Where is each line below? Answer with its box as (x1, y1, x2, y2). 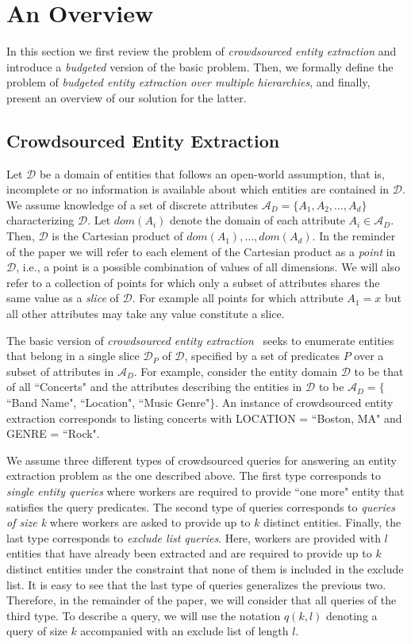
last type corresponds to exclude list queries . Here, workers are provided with (6, 529, 381, 546)
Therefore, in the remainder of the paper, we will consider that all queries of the (6, 592, 397, 608)
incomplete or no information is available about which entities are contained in (6, 181, 390, 197)
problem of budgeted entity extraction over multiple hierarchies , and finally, (6, 74, 371, 90)
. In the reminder (312, 228, 396, 244)
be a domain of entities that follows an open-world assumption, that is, (39, 165, 385, 182)
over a (354, 347, 384, 364)
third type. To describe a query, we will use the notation (6, 607, 281, 623)
